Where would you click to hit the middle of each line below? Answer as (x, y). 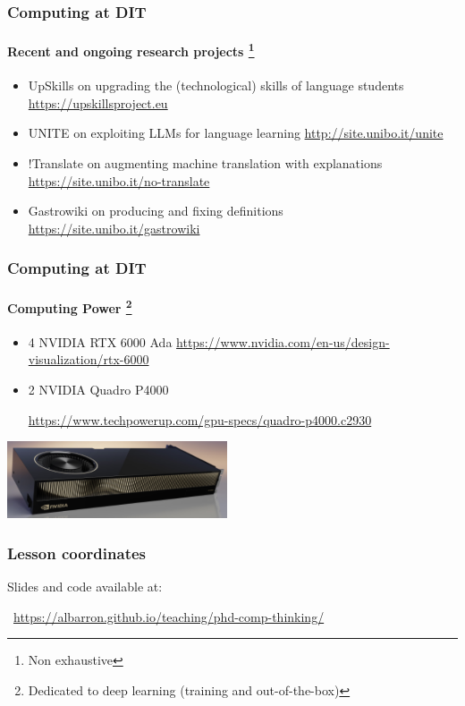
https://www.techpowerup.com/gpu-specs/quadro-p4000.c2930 (200, 419)
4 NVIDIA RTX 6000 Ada (100, 341)
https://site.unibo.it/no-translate (119, 180)
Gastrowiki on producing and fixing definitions (156, 211)
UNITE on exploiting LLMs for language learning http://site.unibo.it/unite (236, 133)
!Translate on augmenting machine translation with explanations (205, 163)
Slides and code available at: (85, 587)
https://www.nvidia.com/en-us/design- (283, 341)
